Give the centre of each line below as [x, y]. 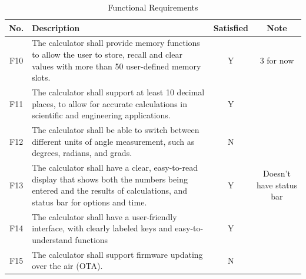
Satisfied [231, 27]
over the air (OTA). [67, 266]
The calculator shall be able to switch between [116, 130]
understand [52, 239]
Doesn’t [277, 173]
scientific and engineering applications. [101, 115]
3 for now [277, 60]
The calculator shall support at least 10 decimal [118, 92]
